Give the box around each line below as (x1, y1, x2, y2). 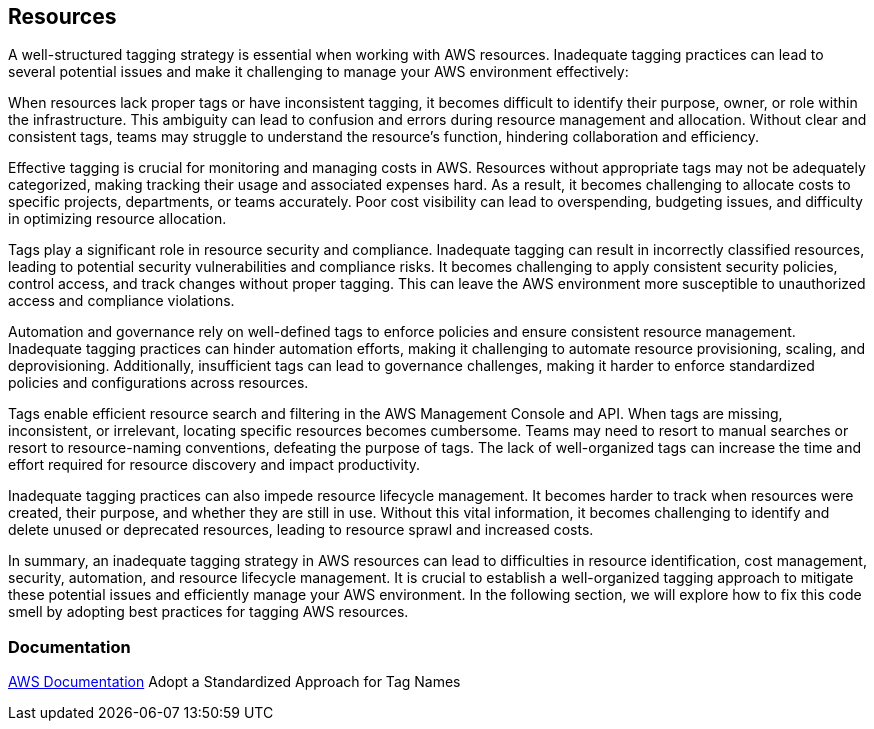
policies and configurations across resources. (8, 374, 309, 392)
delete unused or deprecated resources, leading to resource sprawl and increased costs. (8, 521, 594, 539)
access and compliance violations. (8, 292, 235, 310)
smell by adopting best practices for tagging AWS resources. (8, 603, 409, 621)
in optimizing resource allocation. (8, 210, 227, 228)
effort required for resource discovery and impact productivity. (8, 456, 421, 474)
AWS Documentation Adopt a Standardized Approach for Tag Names (8, 673, 461, 691)
